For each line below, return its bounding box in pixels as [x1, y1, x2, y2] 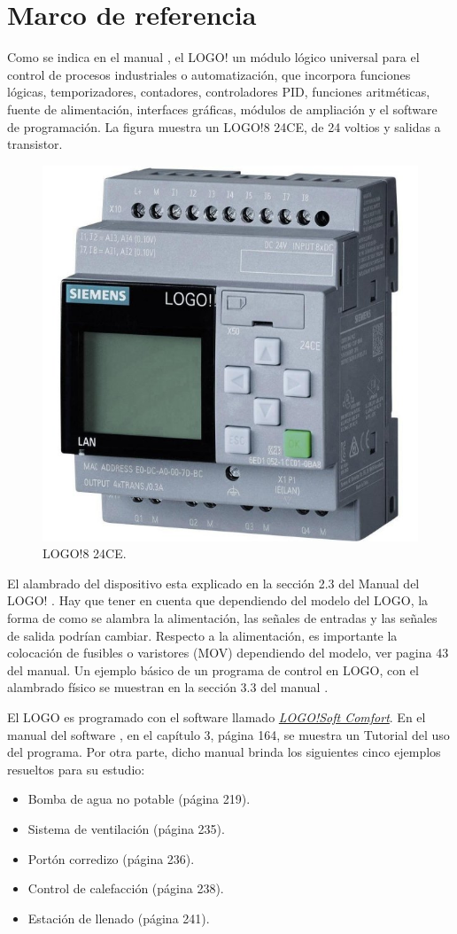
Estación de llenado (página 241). [27, 908, 210, 927]
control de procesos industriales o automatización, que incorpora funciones [7, 65, 411, 83]
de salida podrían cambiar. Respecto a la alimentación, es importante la [7, 626, 398, 644]
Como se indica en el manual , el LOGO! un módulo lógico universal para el [7, 48, 420, 66]
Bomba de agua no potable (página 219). [27, 790, 251, 808]
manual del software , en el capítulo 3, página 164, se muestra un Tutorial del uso [7, 725, 450, 743]
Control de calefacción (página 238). [27, 879, 224, 898]
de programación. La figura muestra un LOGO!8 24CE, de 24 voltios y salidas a [7, 117, 441, 136]
